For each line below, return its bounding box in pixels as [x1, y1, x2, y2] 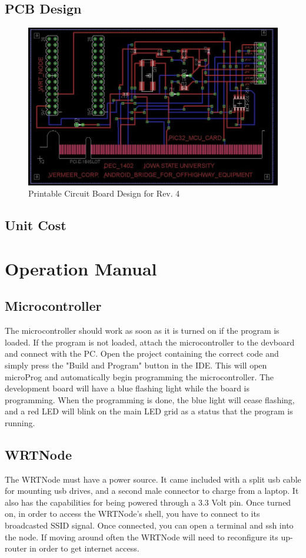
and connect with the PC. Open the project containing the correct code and [5, 347, 279, 360]
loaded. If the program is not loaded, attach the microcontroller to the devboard [5, 336, 295, 348]
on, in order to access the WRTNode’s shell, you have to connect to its [5, 507, 260, 520]
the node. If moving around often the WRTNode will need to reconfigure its [5, 530, 278, 543]
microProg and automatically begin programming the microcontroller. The [5, 370, 274, 383]
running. [5, 416, 35, 429]
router [5, 542, 27, 554]
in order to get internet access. [29, 542, 139, 554]
